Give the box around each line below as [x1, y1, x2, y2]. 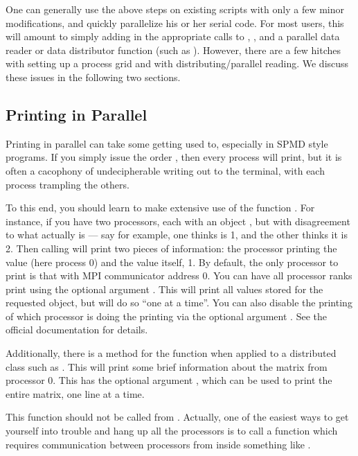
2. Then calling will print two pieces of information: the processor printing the [6, 240, 337, 255]
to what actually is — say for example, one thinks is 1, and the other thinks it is [6, 227, 348, 242]
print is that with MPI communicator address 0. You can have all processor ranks [6, 268, 352, 283]
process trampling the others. [6, 177, 129, 191]
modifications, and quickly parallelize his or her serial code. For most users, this [6, 15, 344, 30]
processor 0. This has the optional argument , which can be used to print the [6, 373, 332, 387]
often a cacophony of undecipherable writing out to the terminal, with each [6, 163, 325, 177]
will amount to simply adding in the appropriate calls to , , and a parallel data [6, 29, 340, 44]
